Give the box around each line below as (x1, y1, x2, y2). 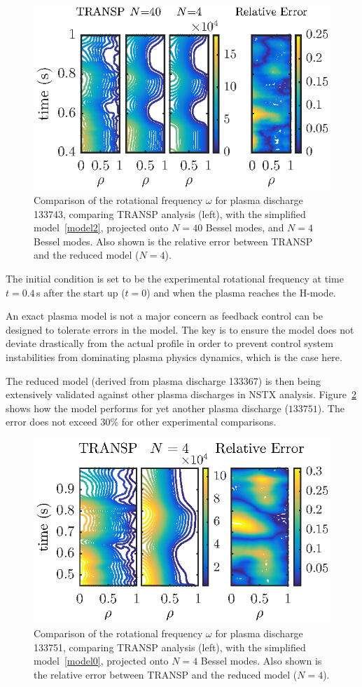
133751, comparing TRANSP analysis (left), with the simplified (34, 639, 306, 654)
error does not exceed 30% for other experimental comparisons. (6, 414, 277, 429)
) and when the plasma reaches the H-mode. (146, 285, 336, 299)
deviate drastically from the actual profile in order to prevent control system (6, 336, 333, 351)
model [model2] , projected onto (34, 220, 169, 235)
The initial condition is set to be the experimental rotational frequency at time (6, 271, 344, 286)
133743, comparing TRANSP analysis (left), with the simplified (34, 206, 306, 221)
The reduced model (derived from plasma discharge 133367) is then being (6, 373, 321, 388)
